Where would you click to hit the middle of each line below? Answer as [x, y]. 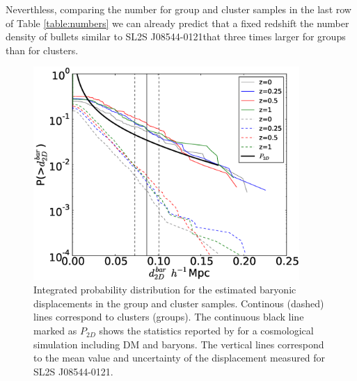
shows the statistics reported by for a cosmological [206, 331]
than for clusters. [42, 50]
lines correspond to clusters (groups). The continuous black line [169, 317]
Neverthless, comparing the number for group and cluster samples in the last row [178, 9]
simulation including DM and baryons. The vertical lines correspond [179, 344]
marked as [55, 331]
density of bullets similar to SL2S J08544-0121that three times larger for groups [176, 37]
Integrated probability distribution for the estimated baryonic [165, 290]
